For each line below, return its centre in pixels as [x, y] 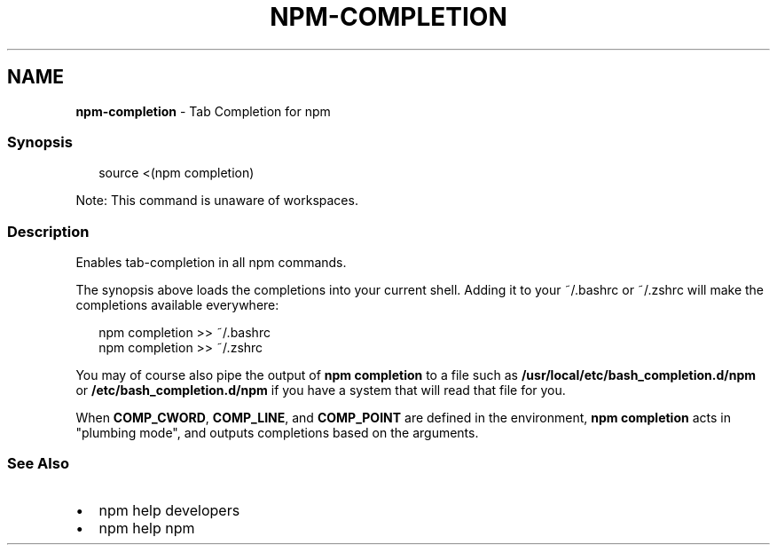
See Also [38, 464]
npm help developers [169, 510]
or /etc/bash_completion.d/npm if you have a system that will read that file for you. [321, 390]
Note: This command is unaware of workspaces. [217, 201]
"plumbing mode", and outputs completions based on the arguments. [277, 433]
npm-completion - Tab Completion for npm [203, 111]
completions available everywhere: [177, 305]
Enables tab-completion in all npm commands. [211, 263]
